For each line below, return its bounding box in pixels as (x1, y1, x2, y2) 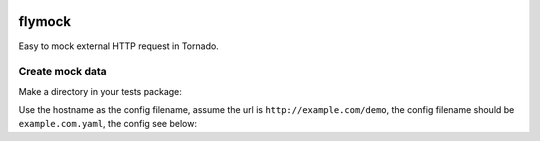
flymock (18, 13, 72, 30)
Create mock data (18, 65, 107, 79)
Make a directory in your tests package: (18, 85, 182, 97)
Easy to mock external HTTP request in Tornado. (18, 40, 219, 52)
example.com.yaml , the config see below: (18, 118, 197, 130)
